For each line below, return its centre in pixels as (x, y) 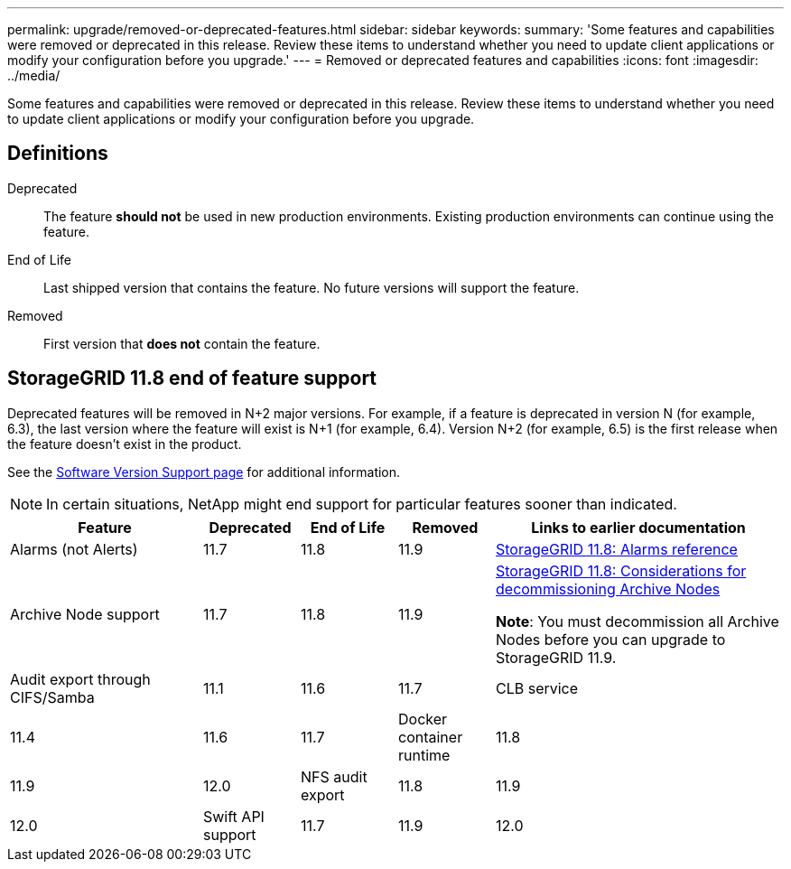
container (431, 737)
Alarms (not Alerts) (74, 549)
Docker (423, 719)
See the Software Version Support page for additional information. (204, 472)
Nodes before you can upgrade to (611, 639)
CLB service (537, 688)
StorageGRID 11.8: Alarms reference (617, 549)
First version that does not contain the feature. (182, 343)
